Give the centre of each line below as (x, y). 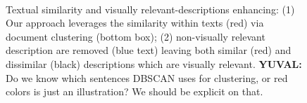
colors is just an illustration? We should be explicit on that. (134, 91)
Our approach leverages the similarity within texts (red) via (135, 23)
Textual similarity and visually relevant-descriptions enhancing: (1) (150, 9)
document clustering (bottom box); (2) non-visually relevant (136, 36)
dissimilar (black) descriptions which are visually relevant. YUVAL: (154, 63)
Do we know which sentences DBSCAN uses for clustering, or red (147, 77)
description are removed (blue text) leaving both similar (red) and (149, 50)
